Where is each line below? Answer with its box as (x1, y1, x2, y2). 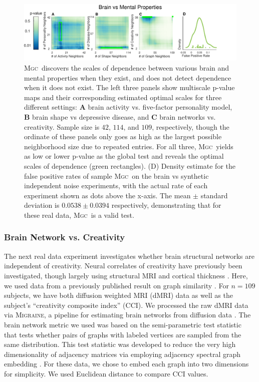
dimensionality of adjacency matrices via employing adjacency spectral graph (4, 348, 241, 359)
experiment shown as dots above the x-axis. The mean (24, 190, 191, 200)
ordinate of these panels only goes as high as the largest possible (24, 131, 222, 142)
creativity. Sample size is (24, 121, 100, 132)
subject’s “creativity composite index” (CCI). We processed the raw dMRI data (4, 299, 248, 310)
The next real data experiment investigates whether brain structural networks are (4, 250, 254, 261)
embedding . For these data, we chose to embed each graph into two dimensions (4, 358, 249, 369)
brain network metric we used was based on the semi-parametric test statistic (4, 319, 241, 329)
